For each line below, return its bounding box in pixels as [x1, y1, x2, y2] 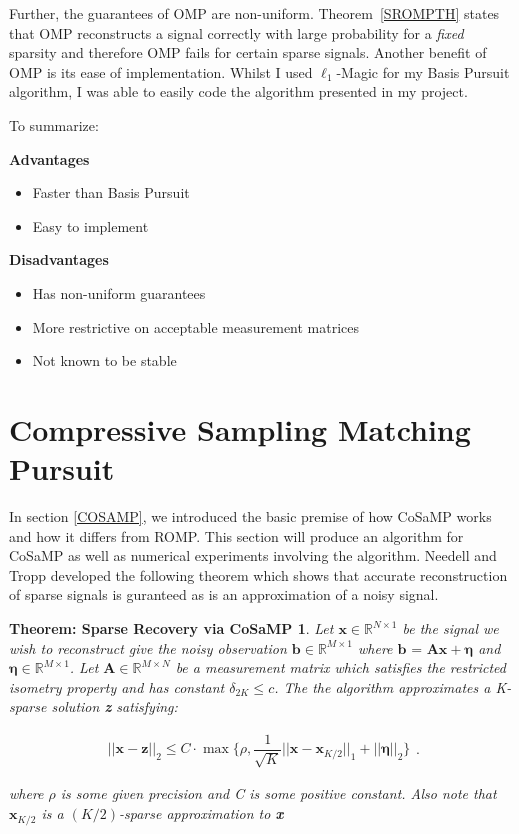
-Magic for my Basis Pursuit [336, 61, 510, 82]
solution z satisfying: [51, 696, 178, 717]
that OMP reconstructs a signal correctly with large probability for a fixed [9, 22, 464, 43]
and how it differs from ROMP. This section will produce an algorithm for [9, 525, 464, 546]
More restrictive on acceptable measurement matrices [32, 316, 360, 337]
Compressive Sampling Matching [9, 408, 471, 449]
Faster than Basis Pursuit [32, 182, 190, 203]
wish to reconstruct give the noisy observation [9, 637, 287, 658]
